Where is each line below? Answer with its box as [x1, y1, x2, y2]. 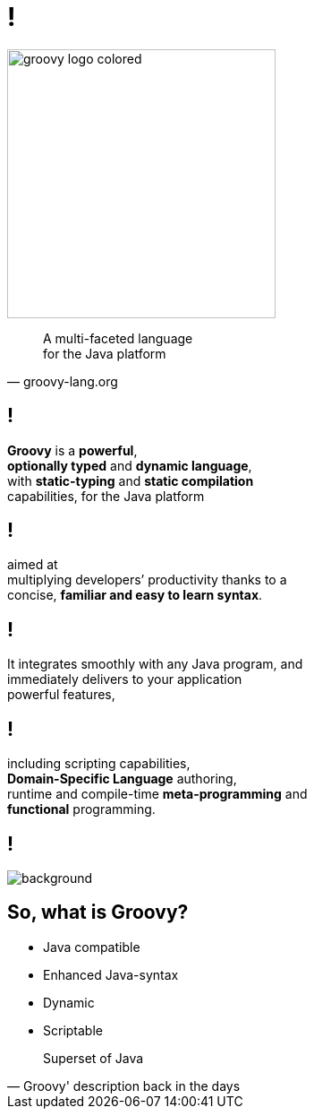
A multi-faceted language [43, 330, 193, 346]
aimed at [7, 557, 58, 573]
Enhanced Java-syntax [43, 966, 179, 982]
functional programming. [7, 801, 156, 818]
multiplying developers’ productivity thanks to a [7, 572, 287, 588]
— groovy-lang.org [7, 373, 118, 389]
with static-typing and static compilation [7, 472, 254, 489]
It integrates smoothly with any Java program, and [7, 656, 303, 672]
